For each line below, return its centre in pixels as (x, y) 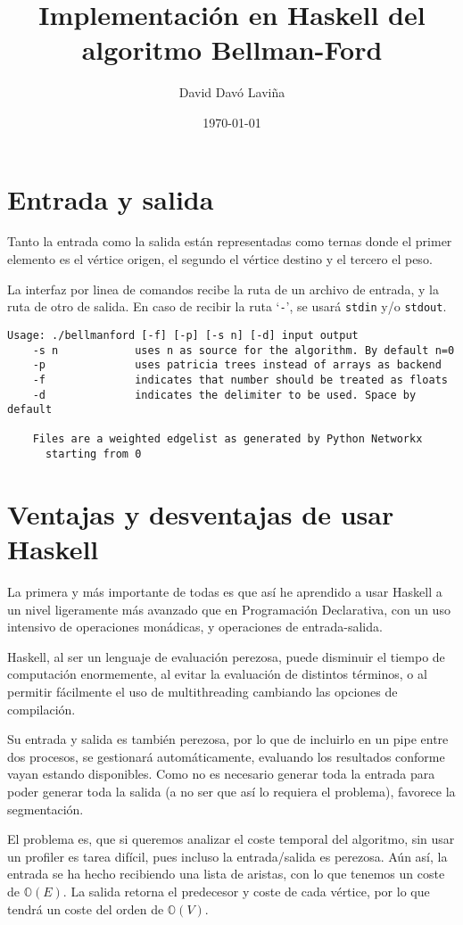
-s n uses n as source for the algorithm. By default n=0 (244, 350)
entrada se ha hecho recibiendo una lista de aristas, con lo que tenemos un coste (226, 874)
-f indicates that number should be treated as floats (240, 380)
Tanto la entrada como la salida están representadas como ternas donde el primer (230, 241)
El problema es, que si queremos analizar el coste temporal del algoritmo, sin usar (231, 839)
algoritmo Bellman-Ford (232, 50)
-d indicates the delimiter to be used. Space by (224, 395)
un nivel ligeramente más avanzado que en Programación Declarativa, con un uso (229, 609)
